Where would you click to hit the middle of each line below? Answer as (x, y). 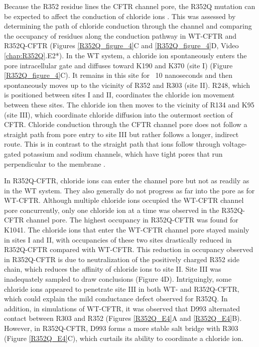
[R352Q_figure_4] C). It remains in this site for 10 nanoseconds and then (118, 75)
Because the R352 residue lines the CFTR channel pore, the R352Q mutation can (130, 6)
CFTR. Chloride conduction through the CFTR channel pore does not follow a (126, 124)
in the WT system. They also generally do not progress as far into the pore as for (129, 190)
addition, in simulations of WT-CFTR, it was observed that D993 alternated (122, 308)
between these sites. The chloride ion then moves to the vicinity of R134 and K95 (129, 104)
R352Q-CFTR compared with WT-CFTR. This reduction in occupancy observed (129, 249)
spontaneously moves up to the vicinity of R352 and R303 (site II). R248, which (127, 85)
